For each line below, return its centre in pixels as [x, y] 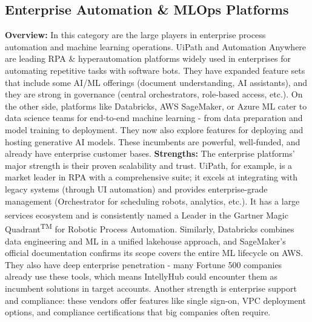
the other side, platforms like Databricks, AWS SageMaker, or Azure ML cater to [156, 106]
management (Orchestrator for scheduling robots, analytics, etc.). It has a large [152, 201]
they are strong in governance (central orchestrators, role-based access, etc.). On [154, 94]
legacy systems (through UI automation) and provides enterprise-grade [136, 189]
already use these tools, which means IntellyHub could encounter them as [141, 276]
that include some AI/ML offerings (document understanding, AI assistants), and [156, 82]
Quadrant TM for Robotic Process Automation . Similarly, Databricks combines [150, 228]
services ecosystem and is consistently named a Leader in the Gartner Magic [147, 215]
